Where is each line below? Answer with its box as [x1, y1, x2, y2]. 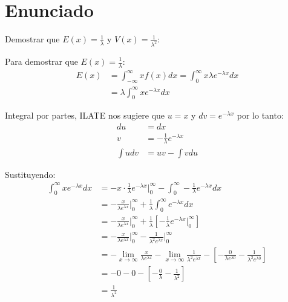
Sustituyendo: [5, 168, 56, 180]
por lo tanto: [237, 109, 284, 122]
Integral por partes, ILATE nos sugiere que [5, 109, 165, 122]
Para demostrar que [5, 55, 78, 67]
